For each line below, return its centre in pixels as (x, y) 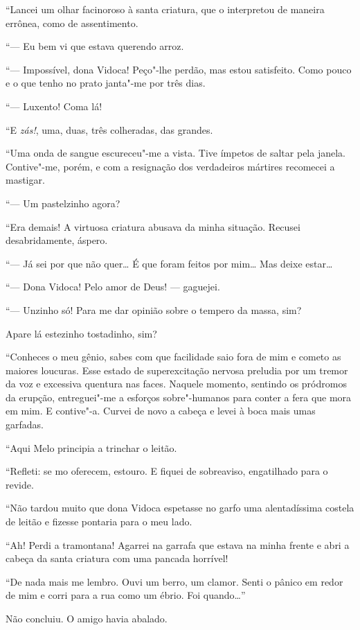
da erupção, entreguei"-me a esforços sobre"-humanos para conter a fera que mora (179, 397)
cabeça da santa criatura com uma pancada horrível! (117, 558)
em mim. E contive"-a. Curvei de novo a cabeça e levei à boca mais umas (161, 411)
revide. (20, 484)
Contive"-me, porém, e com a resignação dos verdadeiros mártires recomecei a (170, 166)
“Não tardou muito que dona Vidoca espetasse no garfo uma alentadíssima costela (180, 508)
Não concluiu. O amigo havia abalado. (87, 618)
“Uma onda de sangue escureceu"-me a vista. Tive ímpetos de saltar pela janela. (175, 153)
